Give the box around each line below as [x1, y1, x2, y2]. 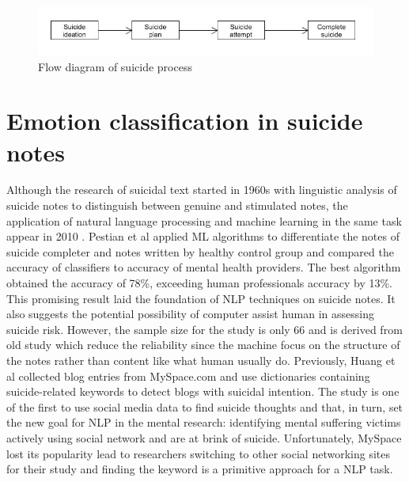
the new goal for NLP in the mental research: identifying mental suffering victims [6, 414, 401, 431]
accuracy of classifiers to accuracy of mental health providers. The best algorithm [6, 259, 401, 275]
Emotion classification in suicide [6, 104, 363, 137]
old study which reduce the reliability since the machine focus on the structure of [6, 336, 400, 353]
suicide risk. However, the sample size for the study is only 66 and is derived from [6, 321, 403, 337]
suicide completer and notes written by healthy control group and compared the [6, 243, 394, 260]
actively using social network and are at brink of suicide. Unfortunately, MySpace [6, 429, 402, 446]
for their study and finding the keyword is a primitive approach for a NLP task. [6, 461, 393, 477]
